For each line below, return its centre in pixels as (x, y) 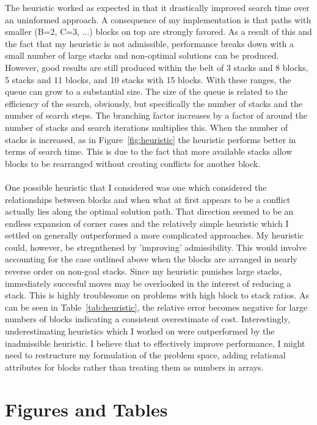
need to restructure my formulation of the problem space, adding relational (145, 355)
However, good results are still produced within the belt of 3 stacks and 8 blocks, (157, 67)
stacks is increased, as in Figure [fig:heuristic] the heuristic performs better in (151, 139)
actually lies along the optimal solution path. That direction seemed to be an (149, 211)
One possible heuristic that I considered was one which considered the (136, 187)
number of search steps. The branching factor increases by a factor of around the (156, 115)
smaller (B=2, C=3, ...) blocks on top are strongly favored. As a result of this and (158, 31)
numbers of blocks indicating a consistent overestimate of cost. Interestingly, (148, 319)
